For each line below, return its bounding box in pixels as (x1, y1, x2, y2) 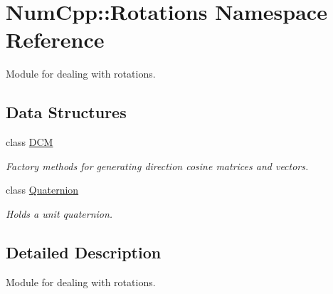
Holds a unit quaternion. (6, 206, 113, 221)
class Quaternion (6, 182, 79, 197)
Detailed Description (6, 241, 162, 263)
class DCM (6, 135, 53, 149)
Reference (6, 25, 105, 54)
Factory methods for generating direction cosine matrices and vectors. (6, 158, 309, 173)
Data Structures (6, 101, 127, 123)
